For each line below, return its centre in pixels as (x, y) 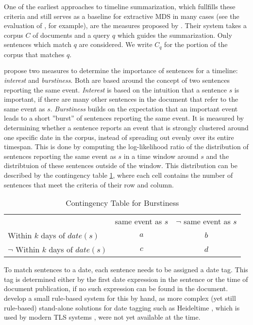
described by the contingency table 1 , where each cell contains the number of (118, 175)
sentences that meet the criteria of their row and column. (89, 184)
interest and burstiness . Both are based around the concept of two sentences (117, 80)
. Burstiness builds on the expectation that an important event (144, 108)
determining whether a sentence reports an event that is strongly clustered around (126, 127)
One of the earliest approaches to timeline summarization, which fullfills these (120, 6)
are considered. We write (116, 44)
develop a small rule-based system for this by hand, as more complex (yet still (120, 298)
